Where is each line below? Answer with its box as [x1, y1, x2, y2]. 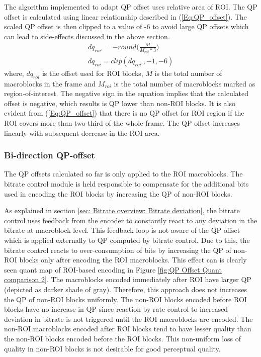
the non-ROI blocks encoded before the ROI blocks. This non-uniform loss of [4, 333, 241, 343]
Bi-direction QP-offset [4, 149, 95, 161]
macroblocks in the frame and [4, 78, 96, 88]
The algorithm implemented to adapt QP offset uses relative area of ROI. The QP [4, 2, 257, 12]
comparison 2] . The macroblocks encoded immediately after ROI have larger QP [4, 274, 251, 285]
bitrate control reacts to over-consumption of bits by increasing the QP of [4, 244, 231, 255]
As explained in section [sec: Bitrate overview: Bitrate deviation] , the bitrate [4, 205, 240, 216]
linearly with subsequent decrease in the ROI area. [4, 127, 160, 138]
